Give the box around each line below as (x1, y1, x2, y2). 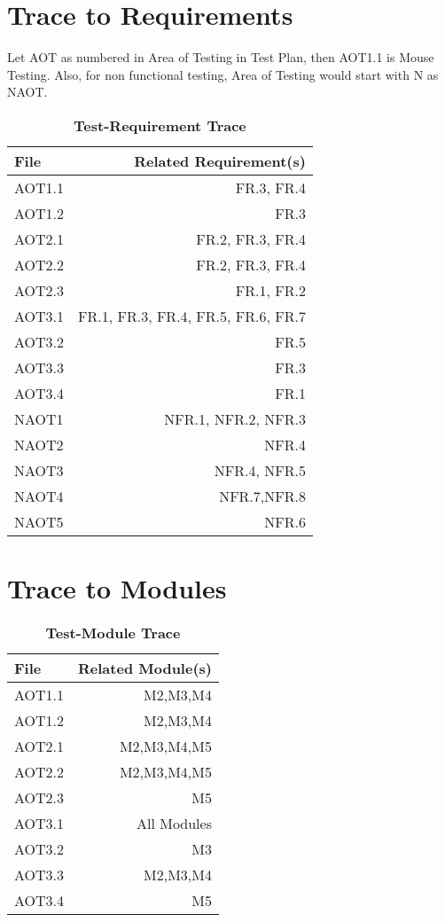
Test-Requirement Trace (74, 114, 246, 136)
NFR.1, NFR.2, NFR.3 (164, 408, 306, 429)
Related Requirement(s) (134, 150, 306, 171)
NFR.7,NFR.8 (219, 485, 306, 506)
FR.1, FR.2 (235, 279, 306, 301)
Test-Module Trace (45, 622, 181, 644)
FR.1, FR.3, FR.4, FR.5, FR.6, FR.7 (78, 305, 306, 326)
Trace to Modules (7, 570, 227, 606)
